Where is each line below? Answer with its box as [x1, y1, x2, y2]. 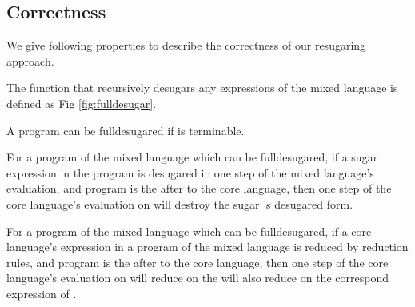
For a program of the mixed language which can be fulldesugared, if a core [6, 222, 372, 239]
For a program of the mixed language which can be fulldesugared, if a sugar [6, 149, 378, 165]
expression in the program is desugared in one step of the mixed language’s [6, 164, 374, 181]
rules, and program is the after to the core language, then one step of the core [6, 253, 389, 270]
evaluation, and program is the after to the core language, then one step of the [6, 180, 392, 197]
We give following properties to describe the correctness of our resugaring [6, 37, 366, 54]
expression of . [6, 285, 77, 301]
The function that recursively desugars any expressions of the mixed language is [6, 79, 398, 96]
